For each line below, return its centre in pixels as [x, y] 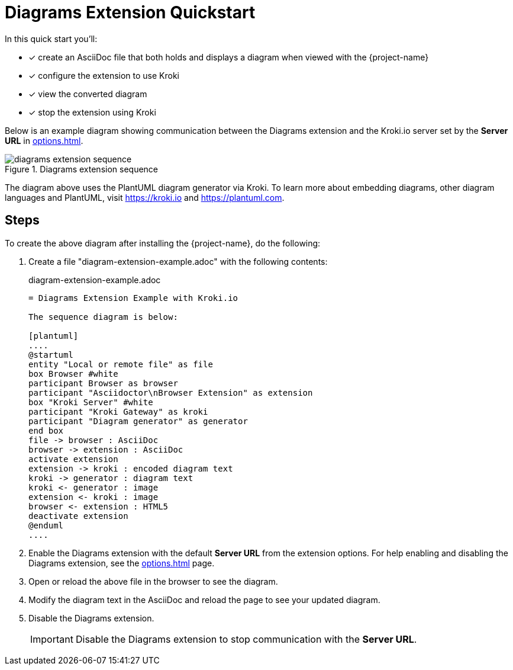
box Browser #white [73, 374]
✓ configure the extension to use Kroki [104, 75]
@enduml [46, 525]
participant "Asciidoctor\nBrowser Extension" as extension [171, 392]
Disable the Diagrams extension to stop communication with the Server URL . [246, 639]
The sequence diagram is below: [103, 317]
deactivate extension [78, 516]
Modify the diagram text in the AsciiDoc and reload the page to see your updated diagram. [204, 600]
